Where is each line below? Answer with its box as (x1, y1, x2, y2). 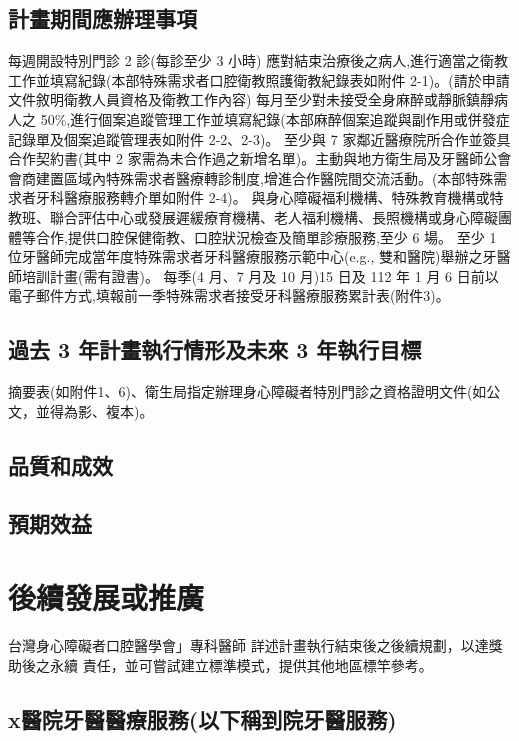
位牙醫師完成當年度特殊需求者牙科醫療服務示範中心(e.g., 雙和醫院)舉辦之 (8, 246, 483, 267)
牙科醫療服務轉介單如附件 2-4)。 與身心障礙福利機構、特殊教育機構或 (35, 187, 490, 208)
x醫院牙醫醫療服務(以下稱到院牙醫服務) (8, 703, 397, 734)
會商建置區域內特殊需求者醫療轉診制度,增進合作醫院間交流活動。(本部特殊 (8, 167, 494, 188)
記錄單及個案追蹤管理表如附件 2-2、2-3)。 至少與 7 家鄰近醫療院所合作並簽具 (8, 128, 511, 149)
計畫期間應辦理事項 (8, 3, 197, 34)
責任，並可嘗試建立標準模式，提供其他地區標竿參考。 (82, 654, 433, 675)
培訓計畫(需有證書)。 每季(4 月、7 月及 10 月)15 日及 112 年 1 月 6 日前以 (21, 265, 499, 286)
